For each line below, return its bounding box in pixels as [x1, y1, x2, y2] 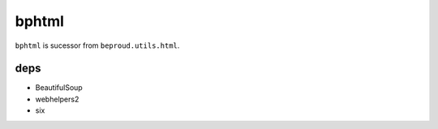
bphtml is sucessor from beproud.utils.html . [15, 41, 180, 50]
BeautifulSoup [35, 83, 83, 92]
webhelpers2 [35, 94, 79, 104]
